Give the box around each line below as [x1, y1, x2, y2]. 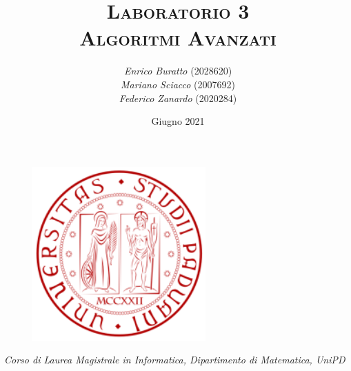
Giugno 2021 [151, 114, 205, 128]
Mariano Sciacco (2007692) [120, 77, 236, 91]
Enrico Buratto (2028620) [123, 63, 232, 78]
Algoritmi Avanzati [79, 23, 277, 52]
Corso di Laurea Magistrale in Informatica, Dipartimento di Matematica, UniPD [4, 352, 345, 367]
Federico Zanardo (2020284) [119, 90, 237, 105]
